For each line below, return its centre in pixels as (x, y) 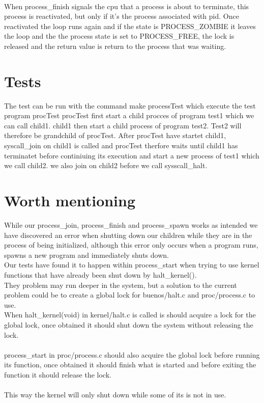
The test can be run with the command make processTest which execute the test (130, 105)
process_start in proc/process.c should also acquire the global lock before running (132, 354)
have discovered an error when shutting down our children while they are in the (128, 235)
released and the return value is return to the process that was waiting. (115, 46)
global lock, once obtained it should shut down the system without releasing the (129, 324)
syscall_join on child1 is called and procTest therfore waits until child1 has (121, 145)
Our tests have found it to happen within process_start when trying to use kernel (132, 265)
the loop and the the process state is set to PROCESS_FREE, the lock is (119, 36)
